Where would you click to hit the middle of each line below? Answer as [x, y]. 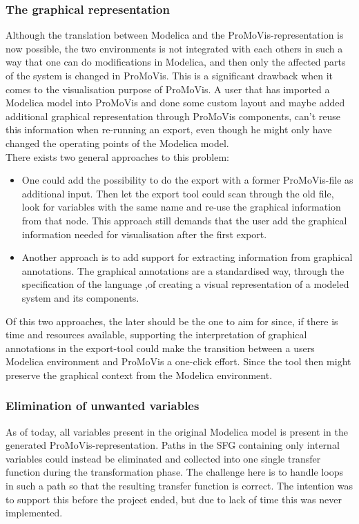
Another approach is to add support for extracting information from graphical [187, 257]
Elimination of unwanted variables [103, 406]
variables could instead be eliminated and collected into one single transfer [163, 458]
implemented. [34, 513]
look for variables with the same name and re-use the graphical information [181, 207]
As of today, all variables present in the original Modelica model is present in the [177, 431]
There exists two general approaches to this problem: [117, 156]
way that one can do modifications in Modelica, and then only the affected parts [176, 62]
